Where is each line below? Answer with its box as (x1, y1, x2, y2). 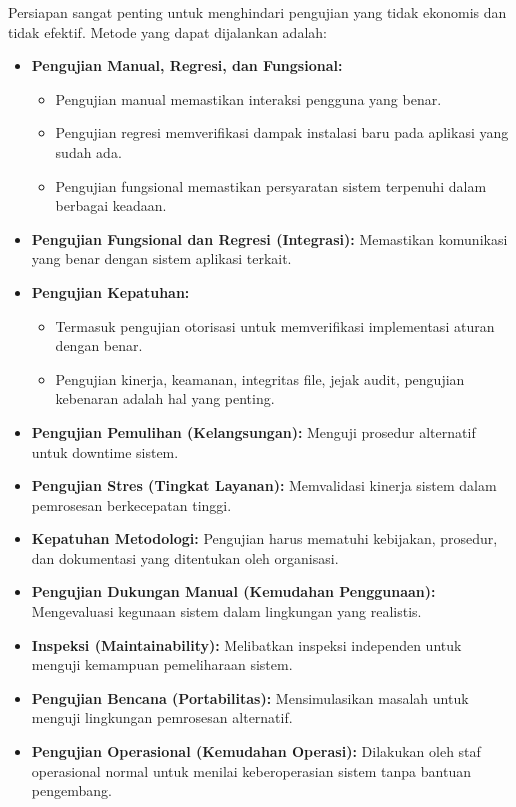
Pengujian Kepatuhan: (31, 281, 190, 302)
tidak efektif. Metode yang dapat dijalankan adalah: (8, 21, 327, 42)
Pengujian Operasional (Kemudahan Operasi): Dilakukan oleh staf (31, 741, 481, 762)
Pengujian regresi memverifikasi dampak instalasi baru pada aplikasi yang (55, 122, 509, 143)
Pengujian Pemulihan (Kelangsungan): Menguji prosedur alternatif (31, 421, 476, 442)
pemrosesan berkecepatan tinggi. (31, 494, 232, 515)
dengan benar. (55, 335, 143, 356)
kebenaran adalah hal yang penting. (55, 388, 275, 409)
